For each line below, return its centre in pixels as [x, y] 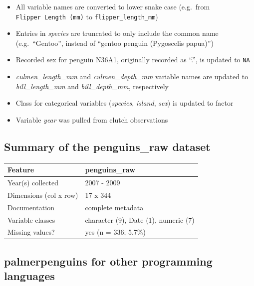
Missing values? [31, 232]
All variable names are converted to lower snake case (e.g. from [113, 6]
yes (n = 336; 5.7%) [115, 232]
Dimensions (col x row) [43, 195]
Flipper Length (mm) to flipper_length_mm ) [87, 16]
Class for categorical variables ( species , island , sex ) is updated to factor [125, 103]
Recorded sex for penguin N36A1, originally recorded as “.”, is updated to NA [133, 60]
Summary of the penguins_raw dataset [107, 146]
